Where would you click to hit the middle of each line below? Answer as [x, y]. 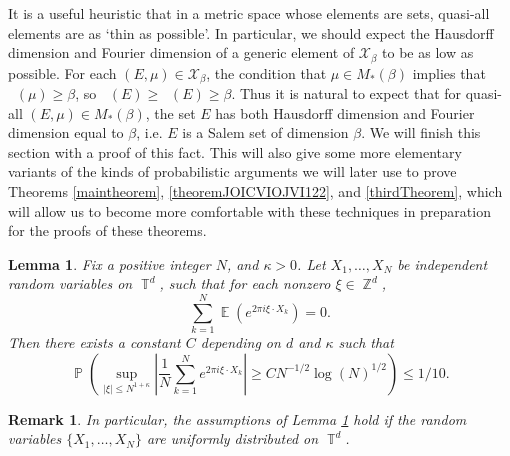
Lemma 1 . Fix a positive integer [109, 263]
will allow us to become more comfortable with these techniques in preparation [249, 210]
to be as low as [428, 52]
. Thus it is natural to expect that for [346, 93]
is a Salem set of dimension [265, 132]
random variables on [70, 283]
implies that [449, 72]
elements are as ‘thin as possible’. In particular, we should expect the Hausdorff [251, 32]
